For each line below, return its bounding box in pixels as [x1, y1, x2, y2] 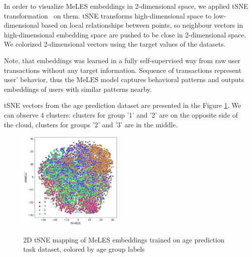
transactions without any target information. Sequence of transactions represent [4, 65, 242, 75]
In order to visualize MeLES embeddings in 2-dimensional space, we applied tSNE [4, 1, 249, 11]
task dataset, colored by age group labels [23, 244, 145, 254]
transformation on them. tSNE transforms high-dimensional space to [4, 10, 212, 20]
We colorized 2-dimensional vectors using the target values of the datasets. [4, 39, 226, 49]
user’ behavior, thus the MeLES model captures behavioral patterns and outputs [4, 74, 244, 85]
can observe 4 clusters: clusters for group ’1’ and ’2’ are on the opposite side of [4, 109, 238, 120]
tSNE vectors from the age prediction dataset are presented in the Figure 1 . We [4, 100, 241, 110]
